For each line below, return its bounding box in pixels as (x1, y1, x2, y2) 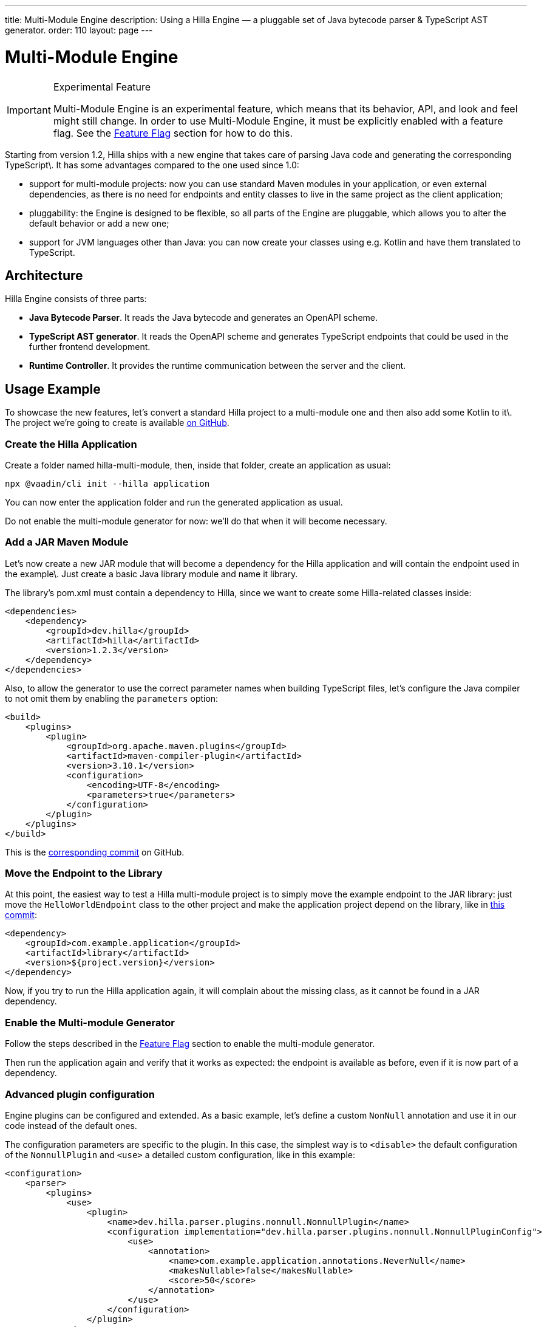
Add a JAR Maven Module (5, 536, 129, 549)
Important (7, 103, 51, 116)
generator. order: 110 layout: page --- (5, 25, 153, 35)
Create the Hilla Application (5, 437, 137, 450)
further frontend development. (29, 341, 151, 352)
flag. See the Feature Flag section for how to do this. (53, 126, 293, 139)
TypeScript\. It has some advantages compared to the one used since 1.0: (5, 159, 299, 170)
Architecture (5, 267, 83, 283)
